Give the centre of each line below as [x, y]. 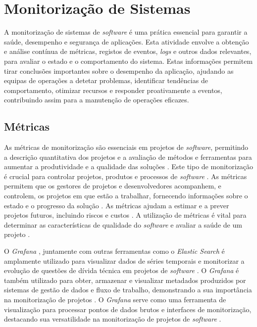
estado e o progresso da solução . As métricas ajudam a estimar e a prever [117, 205]
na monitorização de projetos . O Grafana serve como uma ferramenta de [115, 299]
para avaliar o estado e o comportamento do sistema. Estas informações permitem [128, 61]
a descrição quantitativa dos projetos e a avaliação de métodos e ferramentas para [128, 157]
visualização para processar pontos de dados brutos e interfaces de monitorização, [128, 309]
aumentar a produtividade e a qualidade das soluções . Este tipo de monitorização [129, 166]
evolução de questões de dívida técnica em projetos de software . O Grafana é [122, 270]
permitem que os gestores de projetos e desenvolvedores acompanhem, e [113, 186]
